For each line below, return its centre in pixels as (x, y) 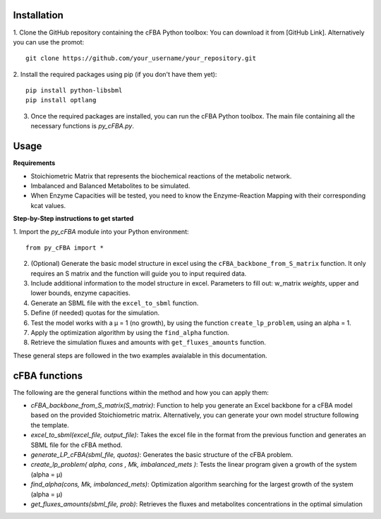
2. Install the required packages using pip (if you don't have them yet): (115, 74)
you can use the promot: (49, 42)
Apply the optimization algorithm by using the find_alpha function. (130, 333)
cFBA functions (48, 375)
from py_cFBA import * (65, 248)
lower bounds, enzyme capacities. (80, 293)
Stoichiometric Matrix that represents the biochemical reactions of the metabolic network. (161, 176)
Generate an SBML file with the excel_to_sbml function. (115, 303)
